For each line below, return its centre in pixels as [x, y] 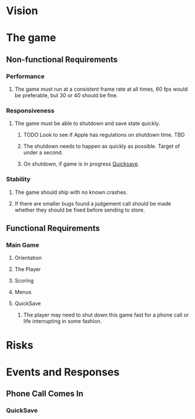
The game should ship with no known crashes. [71, 192]
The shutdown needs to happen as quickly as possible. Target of [102, 146]
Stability [19, 179]
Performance [26, 76]
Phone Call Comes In [45, 394]
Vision [22, 11]
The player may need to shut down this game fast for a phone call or [106, 315]
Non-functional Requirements [62, 59]
